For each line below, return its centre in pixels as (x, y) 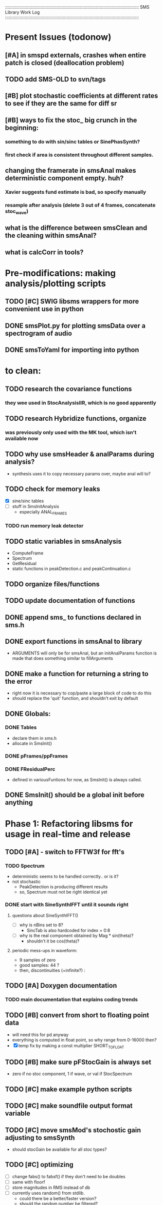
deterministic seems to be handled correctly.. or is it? (65, 877)
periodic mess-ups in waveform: (45, 950)
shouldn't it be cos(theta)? (53, 941)
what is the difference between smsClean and (76, 228)
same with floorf (28, 1182)
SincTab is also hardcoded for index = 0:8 (68, 930)
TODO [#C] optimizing (39, 1165)
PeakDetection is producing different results (63, 887)
